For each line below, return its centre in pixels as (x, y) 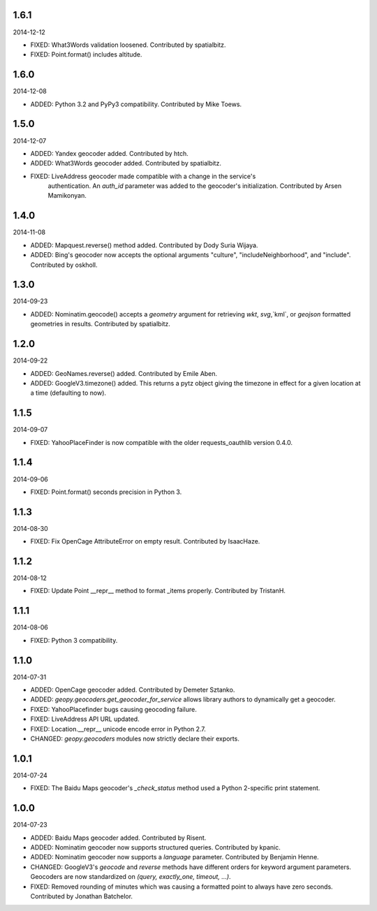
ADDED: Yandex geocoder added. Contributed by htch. (109, 153)
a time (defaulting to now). (68, 393)
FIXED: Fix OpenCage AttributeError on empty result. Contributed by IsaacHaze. (145, 541)
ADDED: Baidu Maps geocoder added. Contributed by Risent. (118, 838)
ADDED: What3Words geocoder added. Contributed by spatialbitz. (126, 163)
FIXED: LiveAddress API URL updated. (85, 719)
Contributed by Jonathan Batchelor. (81, 896)
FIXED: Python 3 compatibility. (74, 640)
